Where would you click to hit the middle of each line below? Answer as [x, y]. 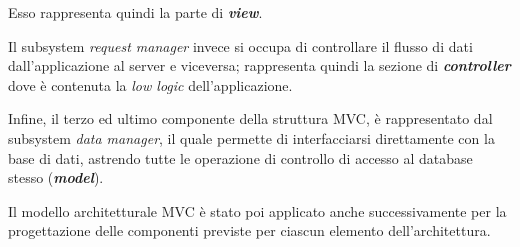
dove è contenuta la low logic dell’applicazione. [150, 84]
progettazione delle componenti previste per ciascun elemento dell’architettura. [249, 230]
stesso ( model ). [56, 177]
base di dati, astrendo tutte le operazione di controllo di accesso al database [240, 157]
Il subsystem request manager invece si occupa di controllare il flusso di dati [240, 45]
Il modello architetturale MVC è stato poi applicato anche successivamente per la [257, 210]
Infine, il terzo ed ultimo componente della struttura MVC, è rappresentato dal [250, 118]
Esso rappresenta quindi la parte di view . [135, 12]
